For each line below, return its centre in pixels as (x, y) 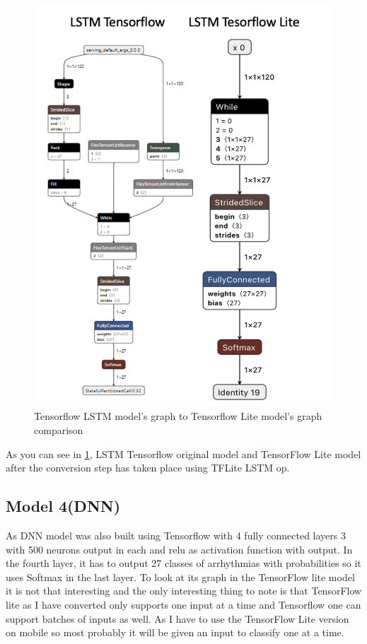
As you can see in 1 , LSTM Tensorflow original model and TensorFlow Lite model (183, 453)
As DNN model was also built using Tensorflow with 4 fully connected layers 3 (176, 535)
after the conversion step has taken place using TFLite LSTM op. (148, 468)
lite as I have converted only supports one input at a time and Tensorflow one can (183, 604)
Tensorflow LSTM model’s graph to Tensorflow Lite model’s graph (178, 416)
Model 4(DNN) (63, 506)
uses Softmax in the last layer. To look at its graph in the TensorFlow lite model (180, 576)
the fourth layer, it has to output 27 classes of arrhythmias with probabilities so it (183, 563)
